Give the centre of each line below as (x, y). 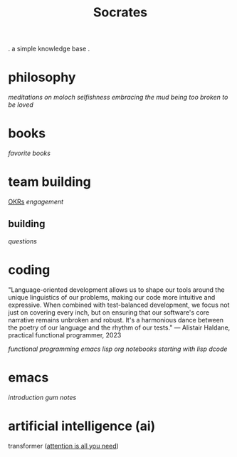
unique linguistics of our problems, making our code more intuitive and (112, 297)
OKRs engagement (36, 201)
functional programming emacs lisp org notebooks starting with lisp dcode (118, 349)
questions (23, 241)
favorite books (29, 153)
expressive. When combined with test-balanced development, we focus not (119, 305)
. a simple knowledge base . (49, 49)
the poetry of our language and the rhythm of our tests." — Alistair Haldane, (119, 327)
